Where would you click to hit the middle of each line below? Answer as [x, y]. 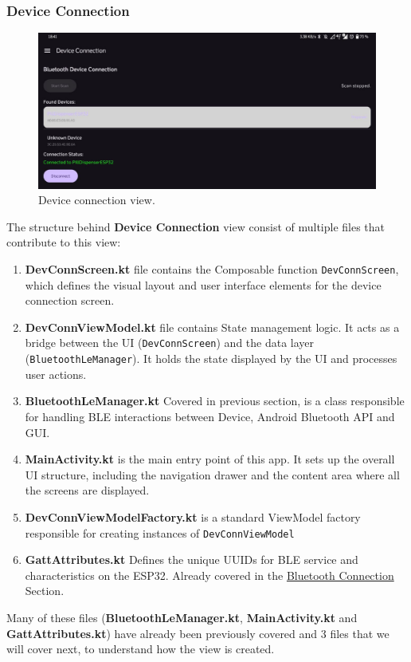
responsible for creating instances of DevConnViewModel [160, 532]
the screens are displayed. [87, 490]
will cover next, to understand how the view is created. [141, 649]
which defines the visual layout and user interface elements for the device [203, 284]
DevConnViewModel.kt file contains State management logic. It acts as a [212, 327]
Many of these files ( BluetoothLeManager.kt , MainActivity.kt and [182, 617]
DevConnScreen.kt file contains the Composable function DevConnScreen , [212, 269]
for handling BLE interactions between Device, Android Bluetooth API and [210, 416]
